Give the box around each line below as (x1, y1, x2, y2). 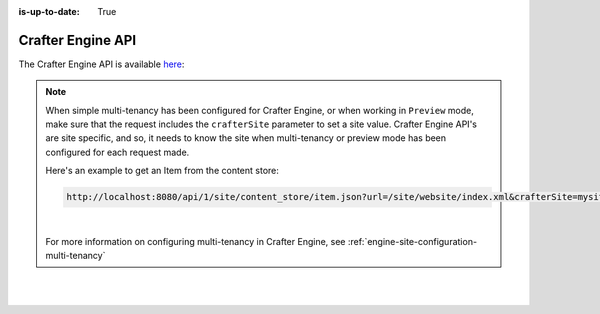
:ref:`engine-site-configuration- (347, 235, 478, 247)
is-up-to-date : (18, 6, 80, 17)
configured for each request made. (45, 146, 190, 158)
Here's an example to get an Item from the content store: (45, 165, 280, 177)
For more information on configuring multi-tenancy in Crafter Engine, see (45, 235, 346, 247)
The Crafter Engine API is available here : (18, 58, 185, 70)
